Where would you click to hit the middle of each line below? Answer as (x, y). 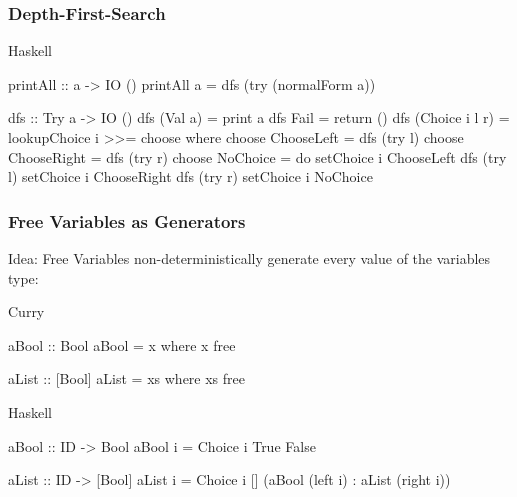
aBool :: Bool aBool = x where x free (122, 344)
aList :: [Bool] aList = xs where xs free (126, 378)
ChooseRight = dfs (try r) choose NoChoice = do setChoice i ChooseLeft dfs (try (257, 156)
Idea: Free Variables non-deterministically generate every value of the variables (249, 258)
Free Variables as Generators (127, 220)
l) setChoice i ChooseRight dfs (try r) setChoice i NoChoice (190, 176)
